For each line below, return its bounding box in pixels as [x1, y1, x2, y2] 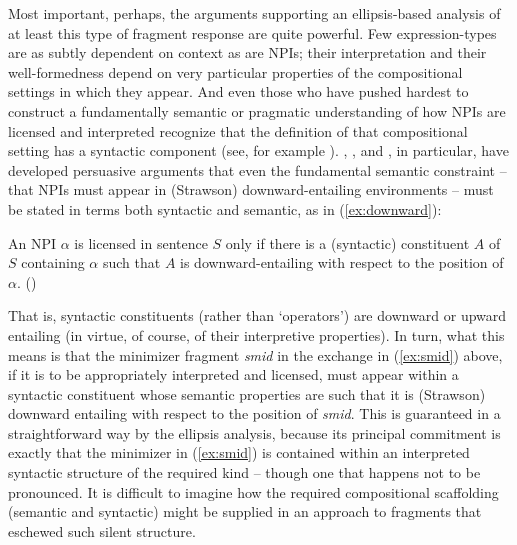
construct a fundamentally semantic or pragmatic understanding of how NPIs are [8, 100, 506, 121]
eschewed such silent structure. [8, 520, 196, 541]
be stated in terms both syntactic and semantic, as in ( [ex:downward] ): [8, 198, 442, 219]
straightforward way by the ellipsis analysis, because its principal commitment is [8, 422, 501, 443]
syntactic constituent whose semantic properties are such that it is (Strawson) [8, 383, 486, 404]
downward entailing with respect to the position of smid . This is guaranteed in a [8, 403, 501, 424]
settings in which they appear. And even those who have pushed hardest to [8, 81, 469, 102]
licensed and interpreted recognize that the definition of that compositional [8, 120, 468, 141]
